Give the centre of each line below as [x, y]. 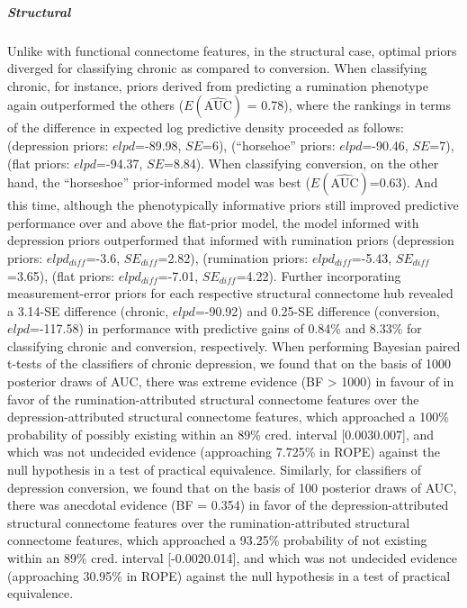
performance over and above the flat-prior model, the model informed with [213, 222]
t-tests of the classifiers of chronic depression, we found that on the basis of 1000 [229, 363]
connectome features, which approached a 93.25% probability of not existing [217, 540]
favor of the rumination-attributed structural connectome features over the [213, 399]
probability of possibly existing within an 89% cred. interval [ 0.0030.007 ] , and [221, 434]
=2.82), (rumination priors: [233, 257]
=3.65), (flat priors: [61, 275]
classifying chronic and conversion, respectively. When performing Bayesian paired [234, 345]
